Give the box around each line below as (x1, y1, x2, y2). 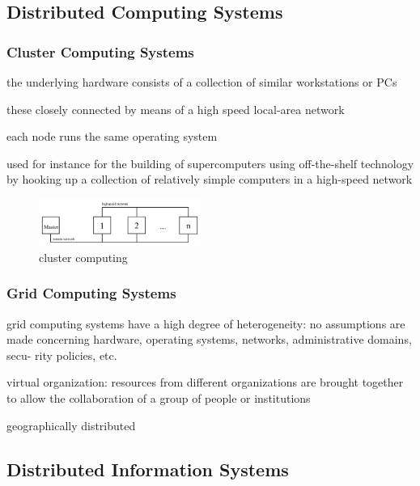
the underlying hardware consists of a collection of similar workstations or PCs (6, 74, 397, 90)
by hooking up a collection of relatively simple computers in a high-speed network (6, 171, 413, 188)
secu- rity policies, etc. (6, 346, 117, 363)
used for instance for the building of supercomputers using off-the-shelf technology (6, 154, 414, 171)
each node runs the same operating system (6, 128, 218, 145)
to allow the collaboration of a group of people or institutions (6, 390, 311, 406)
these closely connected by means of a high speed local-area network (6, 100, 345, 117)
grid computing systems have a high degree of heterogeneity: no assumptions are (6, 315, 405, 332)
